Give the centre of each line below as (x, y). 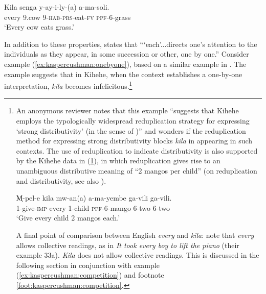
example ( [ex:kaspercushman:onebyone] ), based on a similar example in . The (125, 64)
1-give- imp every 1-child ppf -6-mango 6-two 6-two (93, 207)
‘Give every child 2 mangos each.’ (68, 218)
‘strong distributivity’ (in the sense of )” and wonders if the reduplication (131, 130)
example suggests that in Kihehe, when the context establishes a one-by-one (123, 74)
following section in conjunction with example (88, 265)
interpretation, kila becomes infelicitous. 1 (68, 85)
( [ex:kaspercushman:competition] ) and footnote (90, 275)
